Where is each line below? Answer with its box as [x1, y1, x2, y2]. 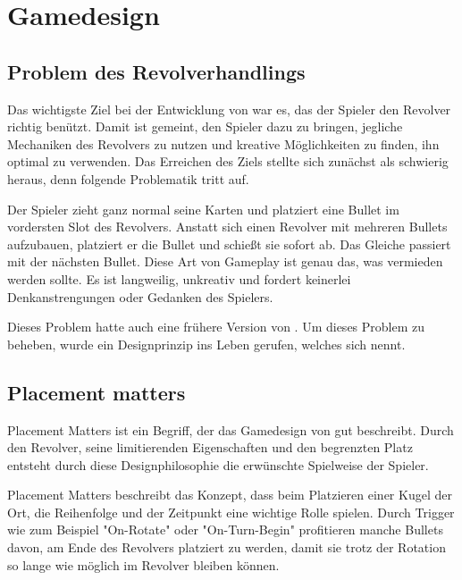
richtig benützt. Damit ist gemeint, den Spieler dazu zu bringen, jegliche [7, 117, 403, 136]
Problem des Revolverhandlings [7, 57, 306, 85]
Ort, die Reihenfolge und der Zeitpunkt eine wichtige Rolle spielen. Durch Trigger [7, 502, 455, 521]
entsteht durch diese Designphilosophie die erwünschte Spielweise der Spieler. [7, 455, 429, 474]
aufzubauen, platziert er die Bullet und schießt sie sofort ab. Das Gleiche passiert [7, 234, 451, 253]
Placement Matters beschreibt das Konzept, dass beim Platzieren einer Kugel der [7, 485, 452, 504]
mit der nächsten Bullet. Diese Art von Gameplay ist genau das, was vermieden [7, 252, 443, 271]
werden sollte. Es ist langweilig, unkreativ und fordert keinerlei [7, 269, 351, 288]
